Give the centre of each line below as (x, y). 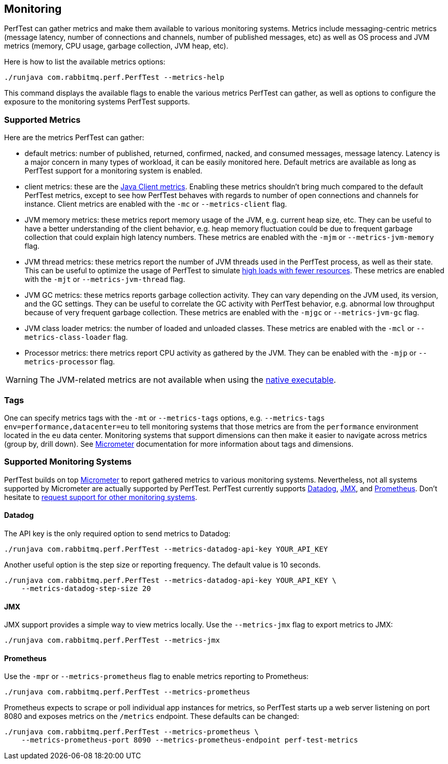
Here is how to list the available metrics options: (85, 62)
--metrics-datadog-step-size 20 (86, 588)
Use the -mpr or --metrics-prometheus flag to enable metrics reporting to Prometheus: (156, 676)
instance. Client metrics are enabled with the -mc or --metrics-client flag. (156, 204)
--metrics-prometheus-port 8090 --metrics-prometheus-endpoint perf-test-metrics (190, 740)
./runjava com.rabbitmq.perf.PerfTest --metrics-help (114, 78)
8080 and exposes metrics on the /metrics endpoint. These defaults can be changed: (152, 716)
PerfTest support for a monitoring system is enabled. (114, 171)
